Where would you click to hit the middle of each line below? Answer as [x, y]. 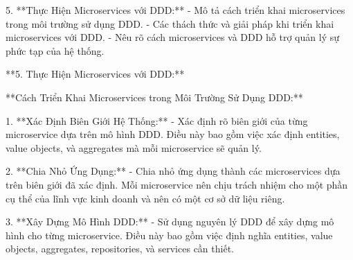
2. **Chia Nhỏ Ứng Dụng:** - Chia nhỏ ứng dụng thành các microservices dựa [173, 171]
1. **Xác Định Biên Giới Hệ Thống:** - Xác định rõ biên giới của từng [157, 120]
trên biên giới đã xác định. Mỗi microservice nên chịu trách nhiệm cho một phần [177, 184]
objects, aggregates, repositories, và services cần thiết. [120, 249]
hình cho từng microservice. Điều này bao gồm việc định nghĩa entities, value [169, 235]
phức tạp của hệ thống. [55, 50]
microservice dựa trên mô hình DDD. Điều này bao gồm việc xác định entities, [173, 134]
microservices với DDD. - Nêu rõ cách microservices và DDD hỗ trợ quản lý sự [172, 37]
